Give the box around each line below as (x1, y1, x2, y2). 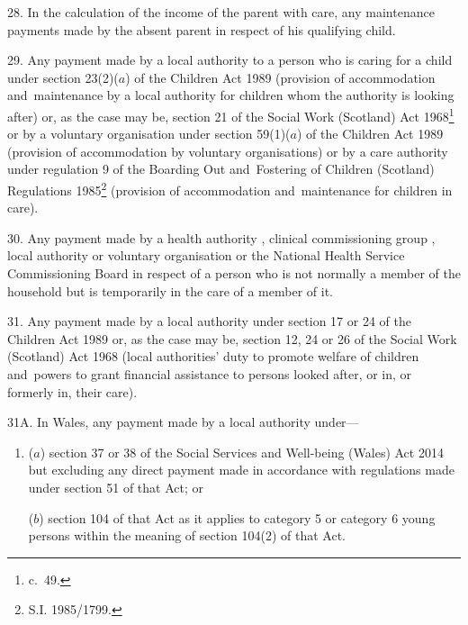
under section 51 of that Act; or (28, 477, 204, 496)
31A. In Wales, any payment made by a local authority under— (7, 412, 359, 431)
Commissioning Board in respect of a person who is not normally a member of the (7, 264, 461, 283)
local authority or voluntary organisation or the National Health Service (7, 246, 405, 265)
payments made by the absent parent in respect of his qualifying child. (7, 20, 396, 39)
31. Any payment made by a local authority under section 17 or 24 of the (7, 312, 411, 331)
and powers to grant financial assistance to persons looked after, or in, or (7, 365, 412, 383)
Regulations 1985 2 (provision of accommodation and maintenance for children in (7, 178, 453, 199)
